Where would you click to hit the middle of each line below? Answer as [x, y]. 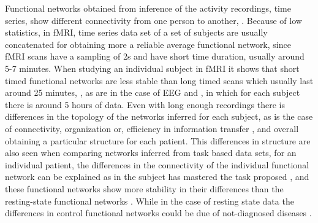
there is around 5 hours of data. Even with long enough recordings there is [145, 104]
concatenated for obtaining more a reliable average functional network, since [148, 44]
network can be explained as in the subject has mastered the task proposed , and [157, 177]
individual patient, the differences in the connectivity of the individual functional [157, 164]
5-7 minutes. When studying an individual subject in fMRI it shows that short [152, 68]
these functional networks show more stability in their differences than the [144, 188]
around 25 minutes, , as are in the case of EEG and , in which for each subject [153, 92]
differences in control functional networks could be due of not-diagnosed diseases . [158, 213]
